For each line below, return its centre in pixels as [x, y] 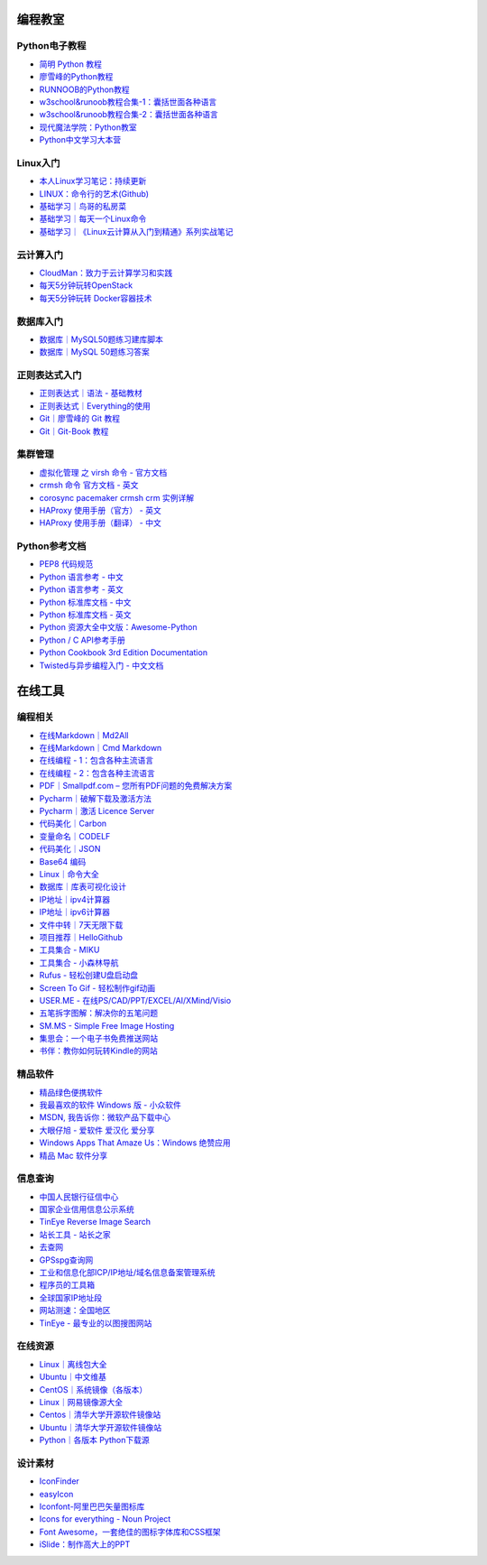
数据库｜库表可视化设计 [83, 887]
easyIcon [56, 1494]
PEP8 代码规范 [66, 564]
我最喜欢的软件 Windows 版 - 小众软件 [110, 1105]
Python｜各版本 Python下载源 [95, 1440]
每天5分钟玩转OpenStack [86, 285]
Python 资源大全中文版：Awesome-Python [118, 627]
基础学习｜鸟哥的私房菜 [83, 207]
